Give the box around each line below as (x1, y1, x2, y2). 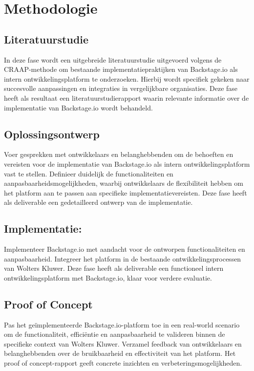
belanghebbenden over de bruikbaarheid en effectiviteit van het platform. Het (4, 348, 236, 358)
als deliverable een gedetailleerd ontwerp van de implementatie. (4, 197, 193, 207)
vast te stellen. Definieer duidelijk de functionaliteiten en (4, 168, 173, 178)
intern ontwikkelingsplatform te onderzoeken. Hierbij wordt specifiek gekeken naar (4, 73, 250, 84)
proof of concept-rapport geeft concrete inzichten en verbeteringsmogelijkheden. (4, 358, 242, 368)
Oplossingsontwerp (4, 126, 100, 141)
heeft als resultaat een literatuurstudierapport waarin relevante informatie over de (4, 92, 249, 103)
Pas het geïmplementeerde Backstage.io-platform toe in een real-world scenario (4, 319, 240, 329)
